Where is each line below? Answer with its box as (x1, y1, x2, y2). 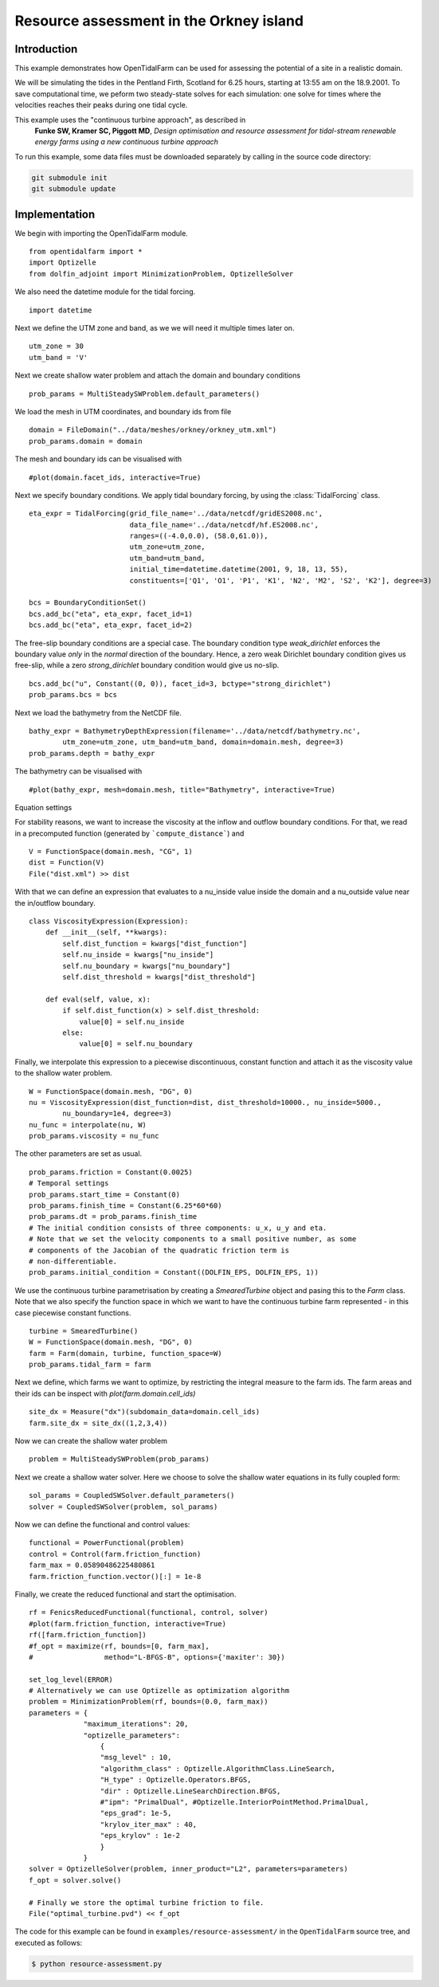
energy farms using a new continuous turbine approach (34, 137, 219, 147)
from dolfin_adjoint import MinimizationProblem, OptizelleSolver (29, 269, 294, 278)
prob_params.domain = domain (29, 437, 143, 445)
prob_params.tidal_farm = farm (29, 1360, 151, 1370)
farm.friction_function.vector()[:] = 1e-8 (29, 1572, 202, 1581)
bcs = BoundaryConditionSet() (29, 598, 147, 607)
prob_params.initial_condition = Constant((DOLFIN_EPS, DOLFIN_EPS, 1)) (29, 1268, 319, 1277)
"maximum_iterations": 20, (83, 1719, 189, 1729)
